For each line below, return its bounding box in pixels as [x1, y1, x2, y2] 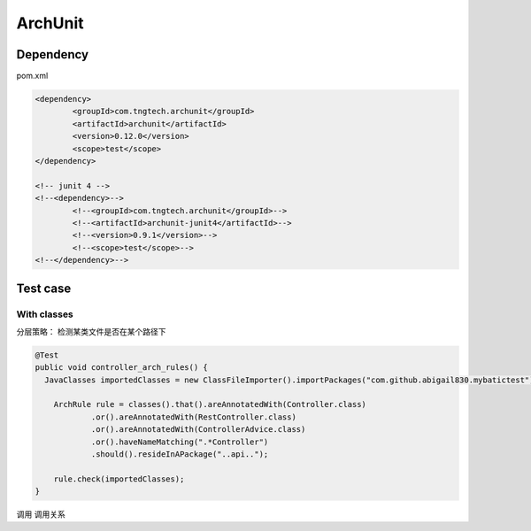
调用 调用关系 [16, 509, 65, 519]
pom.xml [16, 71, 49, 81]
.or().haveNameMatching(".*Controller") [90, 436, 269, 447]
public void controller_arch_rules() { [35, 363, 208, 373]
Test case [16, 281, 72, 296]
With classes [16, 308, 74, 320]
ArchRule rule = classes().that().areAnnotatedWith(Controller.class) [53, 399, 367, 410]
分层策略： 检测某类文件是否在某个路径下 [16, 326, 166, 336]
